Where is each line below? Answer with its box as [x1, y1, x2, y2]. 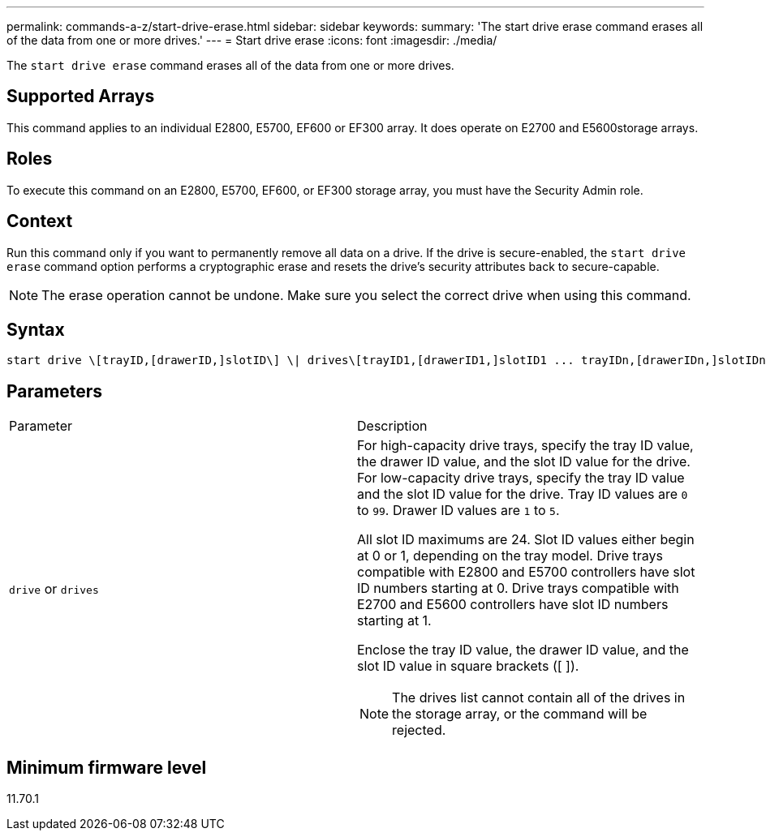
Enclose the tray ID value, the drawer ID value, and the [357, 642, 689, 659]
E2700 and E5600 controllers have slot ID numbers [357, 596, 669, 613]
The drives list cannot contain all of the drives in [392, 689, 686, 706]
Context [6, 211, 73, 232]
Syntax [6, 319, 65, 340]
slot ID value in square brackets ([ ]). [357, 658, 579, 675]
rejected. [392, 722, 446, 739]
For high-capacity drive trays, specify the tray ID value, [357, 437, 694, 454]
